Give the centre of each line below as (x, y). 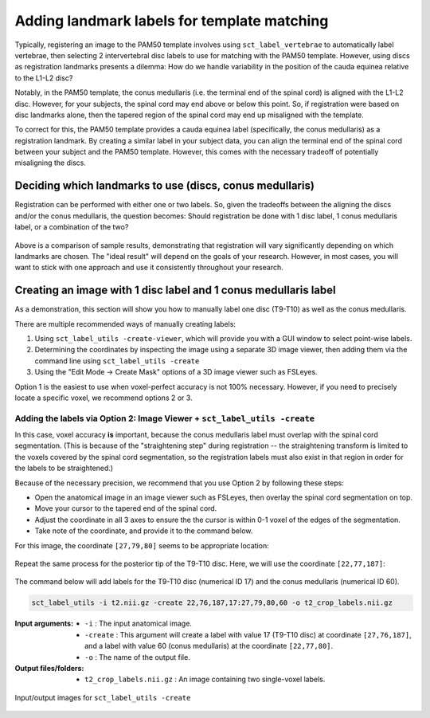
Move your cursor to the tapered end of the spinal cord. (126, 508)
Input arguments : (44, 624)
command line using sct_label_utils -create (117, 361)
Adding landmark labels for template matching (172, 21)
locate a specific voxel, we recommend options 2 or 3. (104, 398)
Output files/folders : (49, 668)
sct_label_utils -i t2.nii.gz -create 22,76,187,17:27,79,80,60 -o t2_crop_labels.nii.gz (212, 603)
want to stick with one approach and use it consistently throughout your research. (149, 268)
